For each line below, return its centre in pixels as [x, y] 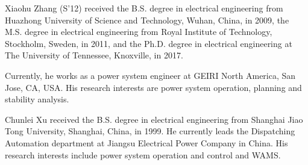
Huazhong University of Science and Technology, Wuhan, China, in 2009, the [147, 20]
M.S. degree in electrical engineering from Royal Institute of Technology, [139, 32]
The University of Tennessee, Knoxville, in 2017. [94, 55]
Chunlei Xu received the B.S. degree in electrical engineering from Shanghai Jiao [154, 119]
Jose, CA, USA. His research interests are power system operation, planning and [153, 87]
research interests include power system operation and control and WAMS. [143, 154]
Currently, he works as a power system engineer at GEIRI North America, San [150, 75]
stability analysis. [37, 99]
